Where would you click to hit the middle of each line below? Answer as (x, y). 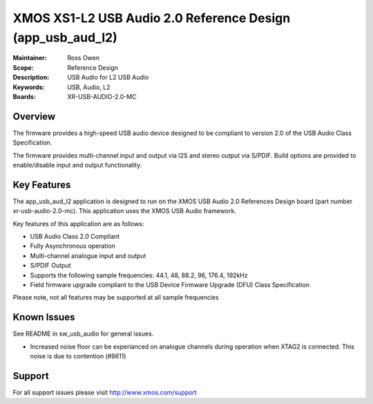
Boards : (24, 96)
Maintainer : (30, 58)
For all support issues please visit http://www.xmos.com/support (105, 392)
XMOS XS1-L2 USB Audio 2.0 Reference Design (152, 18)
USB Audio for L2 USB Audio (108, 77)
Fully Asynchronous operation (73, 246)
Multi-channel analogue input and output (88, 255)
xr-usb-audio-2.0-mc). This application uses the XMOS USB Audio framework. (124, 211)
